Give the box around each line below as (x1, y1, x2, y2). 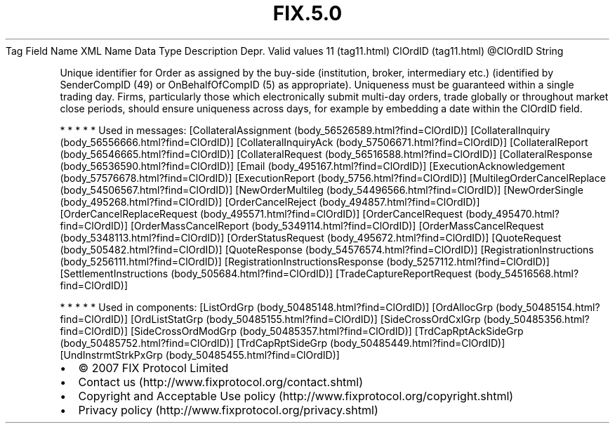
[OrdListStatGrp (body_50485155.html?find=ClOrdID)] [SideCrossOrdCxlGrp (131, 312, 481, 325)
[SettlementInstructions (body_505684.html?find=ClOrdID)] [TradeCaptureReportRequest (60, 267, 472, 279)
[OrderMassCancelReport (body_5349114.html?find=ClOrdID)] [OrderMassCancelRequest (131, 219, 544, 232)
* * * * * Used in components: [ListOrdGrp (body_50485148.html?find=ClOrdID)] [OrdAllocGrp (60, 301, 494, 313)
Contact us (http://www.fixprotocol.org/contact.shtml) (78, 374, 364, 389)
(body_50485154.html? (495, 301, 600, 313)
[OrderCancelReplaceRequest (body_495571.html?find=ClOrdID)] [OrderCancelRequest (60, 207, 463, 220)
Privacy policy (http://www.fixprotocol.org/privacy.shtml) (78, 402, 378, 417)
